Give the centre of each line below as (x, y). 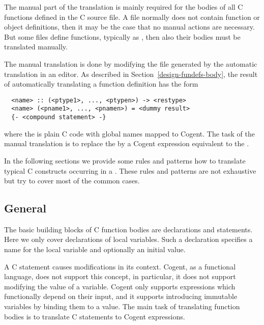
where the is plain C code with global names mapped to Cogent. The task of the (129, 133)
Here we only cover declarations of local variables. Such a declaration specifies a (128, 239)
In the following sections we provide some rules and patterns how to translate (125, 160)
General (25, 208)
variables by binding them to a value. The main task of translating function (122, 306)
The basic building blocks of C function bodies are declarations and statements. (128, 229)
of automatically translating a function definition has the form (101, 84)
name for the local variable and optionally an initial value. (95, 249)
